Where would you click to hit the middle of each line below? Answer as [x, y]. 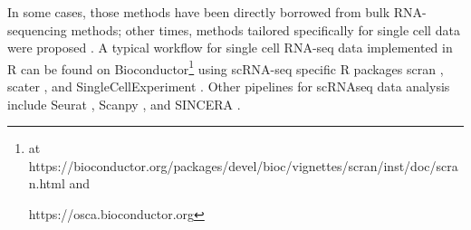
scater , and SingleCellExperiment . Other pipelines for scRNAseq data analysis [229, 86]
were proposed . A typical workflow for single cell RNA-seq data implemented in [230, 48]
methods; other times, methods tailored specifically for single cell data [265, 29]
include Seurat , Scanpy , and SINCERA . [124, 104]
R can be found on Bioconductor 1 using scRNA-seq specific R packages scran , [226, 67]
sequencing [37, 29]
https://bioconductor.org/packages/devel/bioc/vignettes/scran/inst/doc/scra [243, 165]
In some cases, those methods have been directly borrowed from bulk [199, 12]
